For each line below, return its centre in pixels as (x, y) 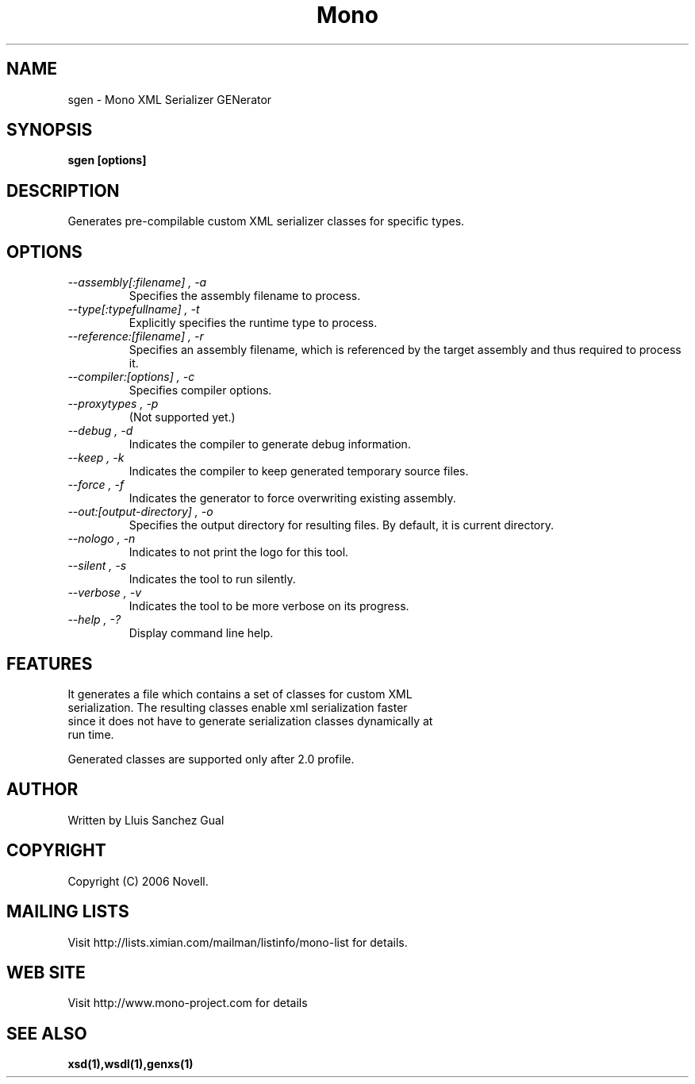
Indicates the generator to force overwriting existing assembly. (292, 498)
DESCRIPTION (63, 190)
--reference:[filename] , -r (136, 336)
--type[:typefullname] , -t (134, 309)
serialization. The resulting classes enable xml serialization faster (238, 707)
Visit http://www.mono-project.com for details (188, 1003)
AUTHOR (42, 790)
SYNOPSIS (50, 130)
